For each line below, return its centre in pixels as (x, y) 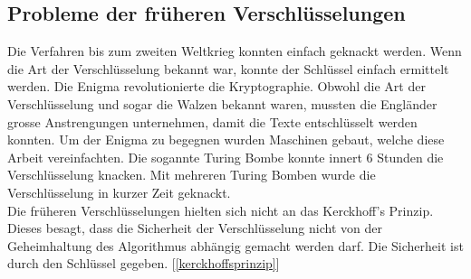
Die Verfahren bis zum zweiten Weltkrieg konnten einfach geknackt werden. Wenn (235, 51)
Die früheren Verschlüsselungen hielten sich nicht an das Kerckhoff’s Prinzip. (221, 210)
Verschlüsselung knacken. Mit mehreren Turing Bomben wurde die (192, 175)
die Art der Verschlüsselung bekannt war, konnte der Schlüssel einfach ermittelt (228, 68)
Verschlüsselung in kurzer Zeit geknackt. (119, 192)
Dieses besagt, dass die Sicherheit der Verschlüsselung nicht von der (195, 228)
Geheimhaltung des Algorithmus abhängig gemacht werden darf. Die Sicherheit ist (235, 245)
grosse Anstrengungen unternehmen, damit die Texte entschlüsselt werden (212, 121)
